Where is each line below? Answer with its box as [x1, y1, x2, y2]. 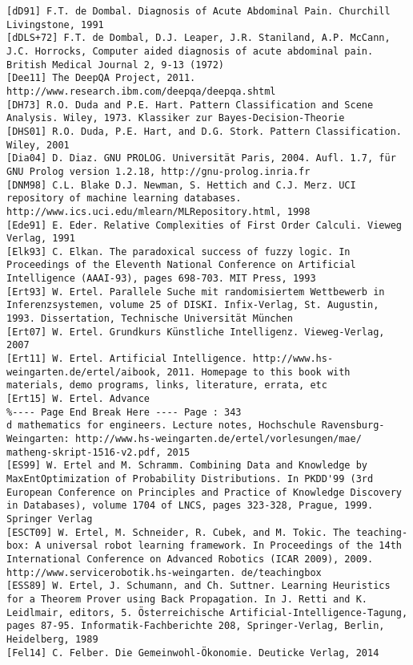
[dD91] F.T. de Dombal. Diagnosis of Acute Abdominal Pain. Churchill [6, 6, 391, 17]
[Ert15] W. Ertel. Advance [6, 393, 150, 405]
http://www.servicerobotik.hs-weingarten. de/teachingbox [6, 566, 322, 578]
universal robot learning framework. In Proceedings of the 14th [46, 540, 402, 552]
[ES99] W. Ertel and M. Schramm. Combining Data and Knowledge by [6, 460, 368, 472]
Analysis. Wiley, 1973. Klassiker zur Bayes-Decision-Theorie [6, 112, 345, 124]
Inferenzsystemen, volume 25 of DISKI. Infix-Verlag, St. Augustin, [6, 299, 379, 311]
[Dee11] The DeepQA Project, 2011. [6, 72, 196, 84]
